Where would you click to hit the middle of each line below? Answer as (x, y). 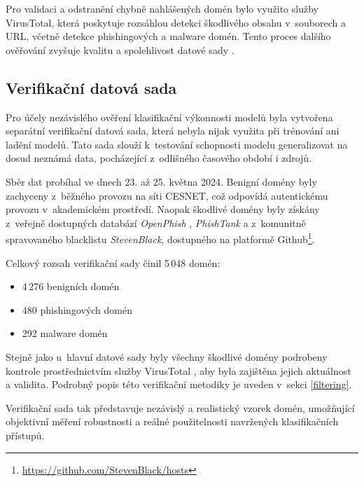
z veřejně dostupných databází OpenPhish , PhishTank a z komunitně (156, 222)
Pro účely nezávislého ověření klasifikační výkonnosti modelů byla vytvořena (169, 117)
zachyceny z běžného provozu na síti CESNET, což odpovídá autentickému (167, 195)
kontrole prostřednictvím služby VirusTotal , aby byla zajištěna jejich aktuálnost (178, 370)
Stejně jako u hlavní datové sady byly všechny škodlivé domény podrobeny (167, 356)
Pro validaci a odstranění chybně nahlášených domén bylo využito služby (162, 8)
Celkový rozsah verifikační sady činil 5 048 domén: (113, 262)
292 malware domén (65, 333)
